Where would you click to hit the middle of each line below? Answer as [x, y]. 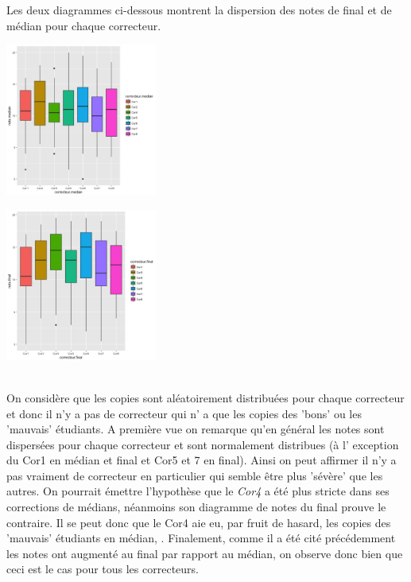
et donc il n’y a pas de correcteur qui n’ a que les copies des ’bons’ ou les [184, 413]
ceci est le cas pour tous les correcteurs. [103, 569]
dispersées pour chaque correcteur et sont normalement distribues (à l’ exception [203, 444]
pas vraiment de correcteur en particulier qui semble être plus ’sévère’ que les [195, 475]
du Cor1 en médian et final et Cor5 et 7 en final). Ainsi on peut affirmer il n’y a [202, 460]
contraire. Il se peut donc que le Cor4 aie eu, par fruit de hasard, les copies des [199, 522]
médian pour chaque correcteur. [84, 25]
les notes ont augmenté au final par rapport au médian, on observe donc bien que [205, 553]
